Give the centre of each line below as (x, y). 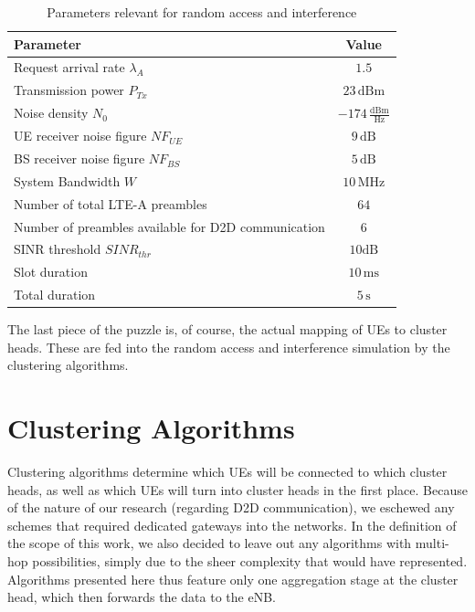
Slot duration (51, 272)
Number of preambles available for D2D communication (169, 226)
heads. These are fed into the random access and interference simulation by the (229, 347)
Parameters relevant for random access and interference (202, 12)
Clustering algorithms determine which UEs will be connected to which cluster (227, 472)
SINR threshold (58, 249)
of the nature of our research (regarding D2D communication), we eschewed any (231, 507)
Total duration (55, 295)
